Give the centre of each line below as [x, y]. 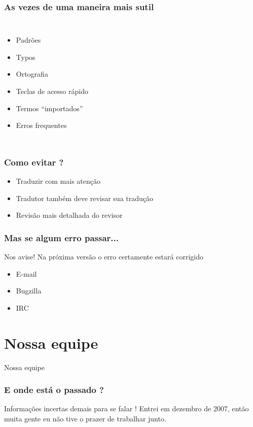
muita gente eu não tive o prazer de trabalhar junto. [85, 418]
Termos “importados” [49, 108]
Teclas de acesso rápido [52, 91]
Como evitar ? [34, 162]
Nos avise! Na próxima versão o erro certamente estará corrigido [104, 256]
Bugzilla [29, 291]
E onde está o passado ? [54, 390]
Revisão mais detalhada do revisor [69, 215]
